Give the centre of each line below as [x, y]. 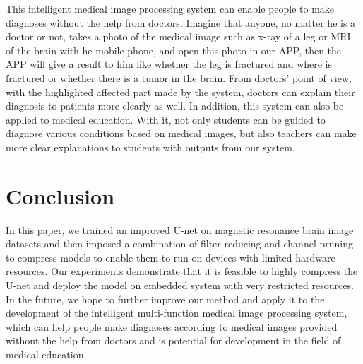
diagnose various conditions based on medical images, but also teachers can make [181, 133]
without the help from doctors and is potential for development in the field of [173, 340]
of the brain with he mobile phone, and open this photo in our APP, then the [174, 50]
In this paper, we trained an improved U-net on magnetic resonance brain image [180, 229]
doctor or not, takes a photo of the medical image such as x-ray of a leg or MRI [178, 36]
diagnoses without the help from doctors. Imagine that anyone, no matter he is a [181, 22]
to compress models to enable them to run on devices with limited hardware [171, 257]
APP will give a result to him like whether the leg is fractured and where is [169, 64]
